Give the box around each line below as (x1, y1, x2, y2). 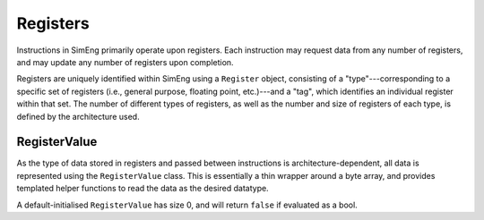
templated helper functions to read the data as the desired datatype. (16, 183, 269, 194)
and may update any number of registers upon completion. (16, 56, 234, 67)
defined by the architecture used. (16, 111, 140, 122)
